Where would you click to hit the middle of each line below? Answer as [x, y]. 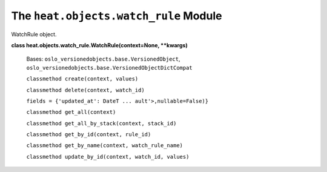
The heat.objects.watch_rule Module [117, 16]
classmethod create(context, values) [82, 79]
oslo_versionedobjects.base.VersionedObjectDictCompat [110, 68]
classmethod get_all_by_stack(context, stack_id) [101, 123]
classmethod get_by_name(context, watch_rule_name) [105, 146]
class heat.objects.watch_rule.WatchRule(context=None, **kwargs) [99, 45]
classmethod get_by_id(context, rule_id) [89, 134]
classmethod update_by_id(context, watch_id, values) [108, 157]
